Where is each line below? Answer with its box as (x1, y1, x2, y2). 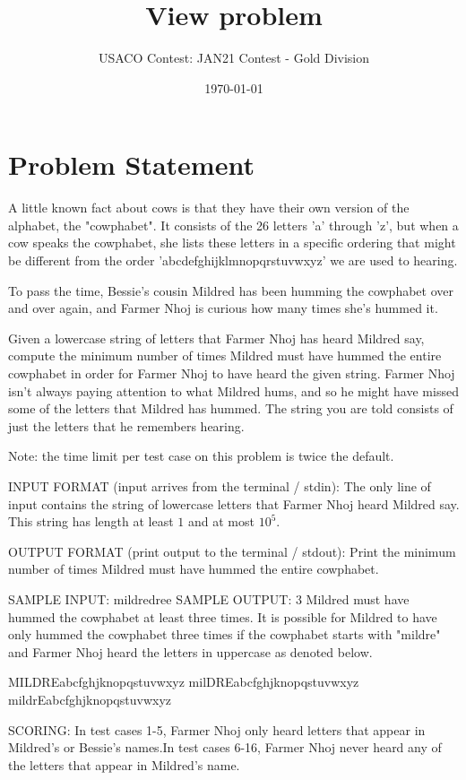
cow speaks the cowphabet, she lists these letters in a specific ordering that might (8, 233, 456, 252)
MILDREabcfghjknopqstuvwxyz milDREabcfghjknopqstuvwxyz (8, 672, 359, 691)
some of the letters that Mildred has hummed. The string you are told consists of (8, 399, 453, 418)
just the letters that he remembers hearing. (8, 416, 245, 435)
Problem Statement (8, 146, 255, 183)
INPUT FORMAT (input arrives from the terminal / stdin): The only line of (8, 476, 431, 495)
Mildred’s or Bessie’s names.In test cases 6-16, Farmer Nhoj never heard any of (8, 738, 442, 757)
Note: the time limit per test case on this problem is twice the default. (8, 446, 394, 465)
